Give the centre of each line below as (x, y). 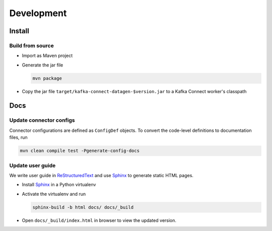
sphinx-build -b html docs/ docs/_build (83, 207)
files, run (18, 137)
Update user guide (32, 165)
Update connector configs (42, 120)
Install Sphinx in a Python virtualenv (59, 185)
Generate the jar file (43, 65)
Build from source (31, 45)
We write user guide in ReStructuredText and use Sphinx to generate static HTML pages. (101, 175)
